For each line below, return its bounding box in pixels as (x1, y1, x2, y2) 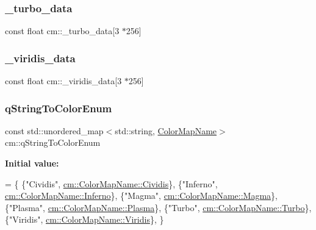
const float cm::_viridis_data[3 (5, 74, 122, 87)
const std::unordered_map (5, 124, 104, 137)
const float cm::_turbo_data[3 (5, 24, 120, 37)
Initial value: (5, 157, 59, 170)
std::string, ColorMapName (115, 124, 217, 137)
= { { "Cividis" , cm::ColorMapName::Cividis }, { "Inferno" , (5, 177, 218, 190)
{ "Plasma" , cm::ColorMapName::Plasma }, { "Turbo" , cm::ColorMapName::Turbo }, (5, 201, 312, 214)
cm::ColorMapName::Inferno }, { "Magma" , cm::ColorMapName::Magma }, (5, 189, 278, 202)
